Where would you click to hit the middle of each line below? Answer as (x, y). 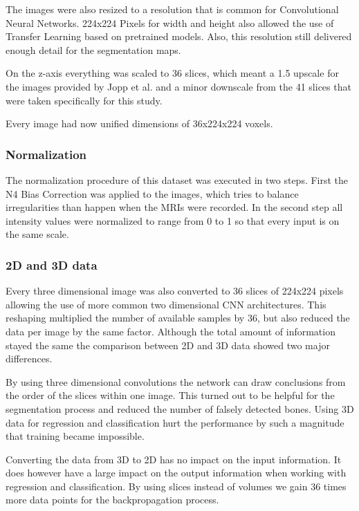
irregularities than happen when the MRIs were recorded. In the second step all (174, 207)
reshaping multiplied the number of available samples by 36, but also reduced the (178, 318)
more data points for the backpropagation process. (112, 500)
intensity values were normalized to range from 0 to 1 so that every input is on (173, 220)
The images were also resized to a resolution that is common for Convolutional (172, 9)
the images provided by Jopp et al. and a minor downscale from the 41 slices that (178, 86)
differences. (29, 359)
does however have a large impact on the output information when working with (176, 473)
